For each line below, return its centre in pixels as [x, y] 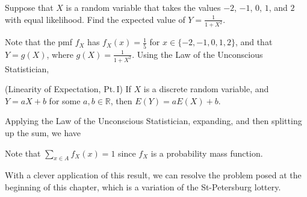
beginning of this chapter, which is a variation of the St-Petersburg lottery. [143, 187]
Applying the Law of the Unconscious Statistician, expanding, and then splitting [153, 121]
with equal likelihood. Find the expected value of [95, 19]
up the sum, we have [43, 133]
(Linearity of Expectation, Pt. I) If [68, 89]
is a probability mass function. [207, 153]
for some [65, 100]
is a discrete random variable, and [206, 89]
